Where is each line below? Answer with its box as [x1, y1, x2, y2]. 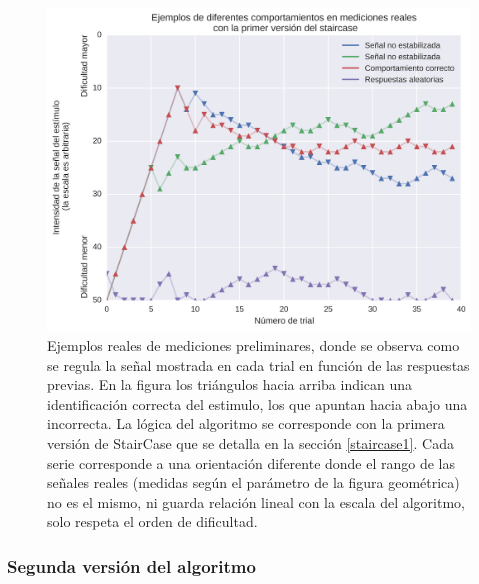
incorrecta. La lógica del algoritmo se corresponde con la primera [47, 413, 445, 434]
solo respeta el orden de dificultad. [47, 511, 258, 532]
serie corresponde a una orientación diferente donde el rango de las [47, 452, 456, 473]
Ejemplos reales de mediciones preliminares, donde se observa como [47, 334, 460, 355]
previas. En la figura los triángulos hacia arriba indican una [47, 374, 413, 395]
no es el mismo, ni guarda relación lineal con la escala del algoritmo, [47, 491, 465, 512]
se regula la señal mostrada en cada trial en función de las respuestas [47, 354, 470, 375]
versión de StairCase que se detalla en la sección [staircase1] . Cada [47, 432, 454, 453]
